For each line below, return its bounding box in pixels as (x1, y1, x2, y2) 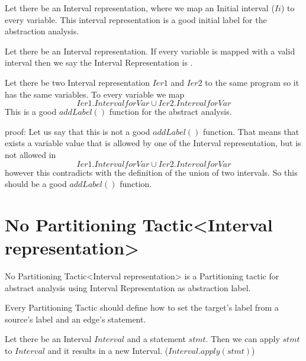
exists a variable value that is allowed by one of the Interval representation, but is (5, 137, 301, 149)
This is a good (5, 105, 57, 118)
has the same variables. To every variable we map (5, 88, 185, 100)
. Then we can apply (205, 333, 280, 345)
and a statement (127, 333, 186, 345)
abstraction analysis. (5, 25, 79, 37)
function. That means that (203, 125, 299, 137)
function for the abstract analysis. (109, 105, 232, 118)
